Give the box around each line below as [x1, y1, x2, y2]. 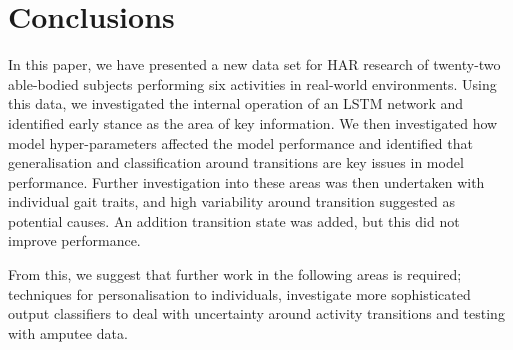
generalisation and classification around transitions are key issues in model [8, 152, 464, 173]
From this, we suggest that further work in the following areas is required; [8, 264, 462, 285]
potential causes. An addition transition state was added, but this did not [8, 210, 460, 231]
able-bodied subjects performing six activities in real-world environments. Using [8, 73, 497, 94]
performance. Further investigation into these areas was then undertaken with [8, 171, 485, 192]
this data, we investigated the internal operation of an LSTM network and [8, 93, 464, 114]
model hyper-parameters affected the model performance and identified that [8, 132, 473, 153]
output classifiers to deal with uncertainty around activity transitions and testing [8, 303, 505, 324]
